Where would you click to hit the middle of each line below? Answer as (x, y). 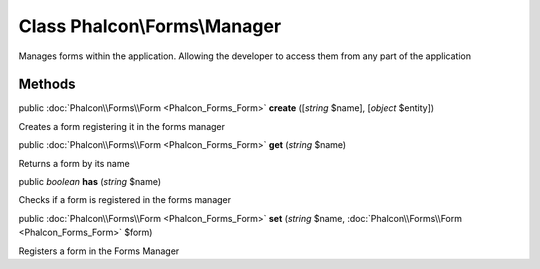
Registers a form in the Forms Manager (99, 251)
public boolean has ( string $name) (90, 182)
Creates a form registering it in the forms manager (121, 126)
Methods (47, 84)
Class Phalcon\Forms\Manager (150, 26)
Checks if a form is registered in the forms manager (125, 200)
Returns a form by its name (74, 163)
